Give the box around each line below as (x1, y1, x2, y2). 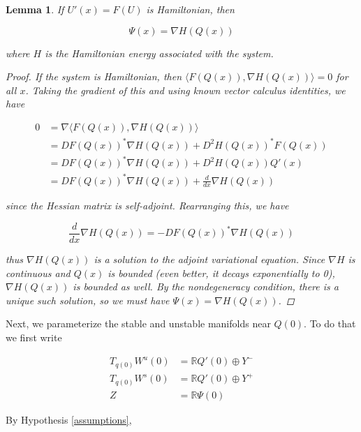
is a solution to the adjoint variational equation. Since (94, 252, 325, 267)
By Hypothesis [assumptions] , (6, 412, 132, 426)
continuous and (6, 265, 71, 280)
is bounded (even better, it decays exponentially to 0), (108, 265, 335, 280)
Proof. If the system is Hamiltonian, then (6, 69, 182, 84)
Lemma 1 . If (6, 2, 64, 16)
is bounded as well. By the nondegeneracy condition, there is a (73, 279, 339, 294)
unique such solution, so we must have (6, 292, 170, 307)
